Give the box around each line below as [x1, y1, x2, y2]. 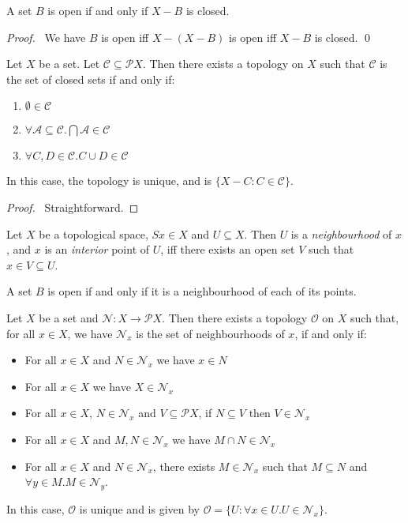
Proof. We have [6, 28, 86, 45]
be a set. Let [39, 55, 100, 72]
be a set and [39, 309, 99, 325]
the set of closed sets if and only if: [6, 70, 175, 87]
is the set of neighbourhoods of [136, 325, 285, 341]
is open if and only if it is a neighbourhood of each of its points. [47, 283, 357, 299]
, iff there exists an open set [160, 241, 295, 258]
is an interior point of [44, 241, 150, 258]
